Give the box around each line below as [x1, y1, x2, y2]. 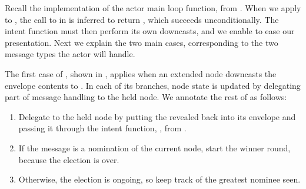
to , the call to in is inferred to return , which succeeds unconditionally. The [5, 13, 279, 25]
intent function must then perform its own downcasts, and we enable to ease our [5, 25, 295, 37]
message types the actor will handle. [5, 48, 135, 60]
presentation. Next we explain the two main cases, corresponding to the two [5, 36, 278, 48]
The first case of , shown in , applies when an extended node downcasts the [5, 67, 277, 79]
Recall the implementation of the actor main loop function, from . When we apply [5, 2, 301, 14]
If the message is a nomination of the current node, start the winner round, [18, 141, 291, 154]
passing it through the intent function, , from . [18, 122, 187, 134]
